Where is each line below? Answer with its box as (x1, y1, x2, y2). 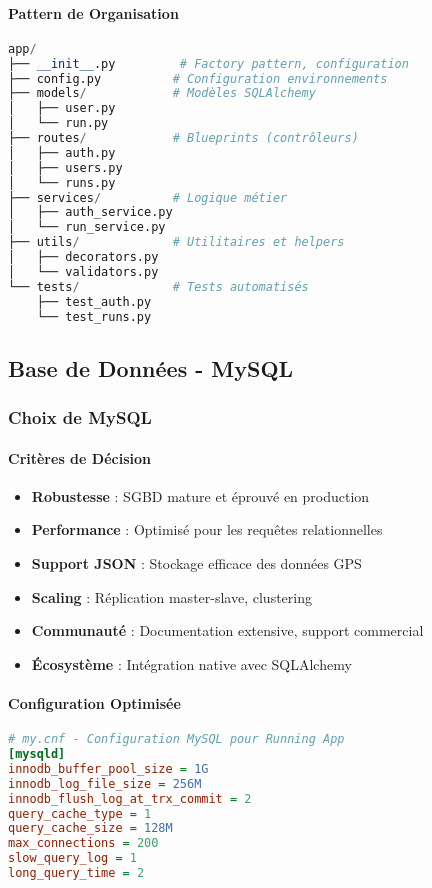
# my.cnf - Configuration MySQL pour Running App (8, 732, 345, 747)
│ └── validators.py (8, 264, 159, 279)
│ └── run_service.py (8, 220, 166, 235)
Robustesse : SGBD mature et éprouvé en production (31, 485, 370, 506)
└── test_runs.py (36, 309, 152, 324)
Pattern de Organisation (8, 2, 179, 23)
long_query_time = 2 (8, 866, 145, 881)
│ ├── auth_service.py (8, 205, 173, 220)
